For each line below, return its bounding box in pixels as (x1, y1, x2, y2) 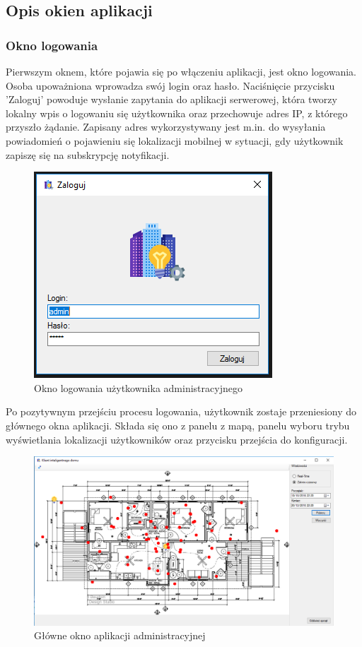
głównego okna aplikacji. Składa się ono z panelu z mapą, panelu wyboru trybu (6, 417, 350, 432)
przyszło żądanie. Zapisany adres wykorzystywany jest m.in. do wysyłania (6, 119, 326, 134)
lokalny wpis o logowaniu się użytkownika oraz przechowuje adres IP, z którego (6, 105, 348, 120)
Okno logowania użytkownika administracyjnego (34, 380, 243, 395)
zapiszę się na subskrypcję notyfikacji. (6, 147, 170, 162)
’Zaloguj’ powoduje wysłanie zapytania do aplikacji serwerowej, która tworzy (6, 92, 337, 107)
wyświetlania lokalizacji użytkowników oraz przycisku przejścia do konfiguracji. (6, 432, 348, 446)
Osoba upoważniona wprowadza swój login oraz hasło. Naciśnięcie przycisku (6, 78, 335, 93)
